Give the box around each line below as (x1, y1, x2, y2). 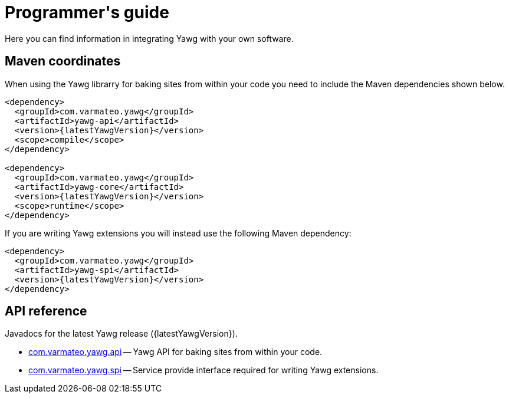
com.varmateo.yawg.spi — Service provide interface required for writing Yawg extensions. (28, 365, 379, 376)
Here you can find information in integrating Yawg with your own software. (5, 33, 294, 44)
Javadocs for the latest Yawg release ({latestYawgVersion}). (5, 328, 238, 339)
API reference (5, 304, 87, 319)
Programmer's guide (5, 2, 169, 22)
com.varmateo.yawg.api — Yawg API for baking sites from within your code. (28, 347, 323, 357)
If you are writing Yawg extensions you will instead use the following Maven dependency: (5, 228, 352, 238)
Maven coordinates (5, 54, 121, 69)
